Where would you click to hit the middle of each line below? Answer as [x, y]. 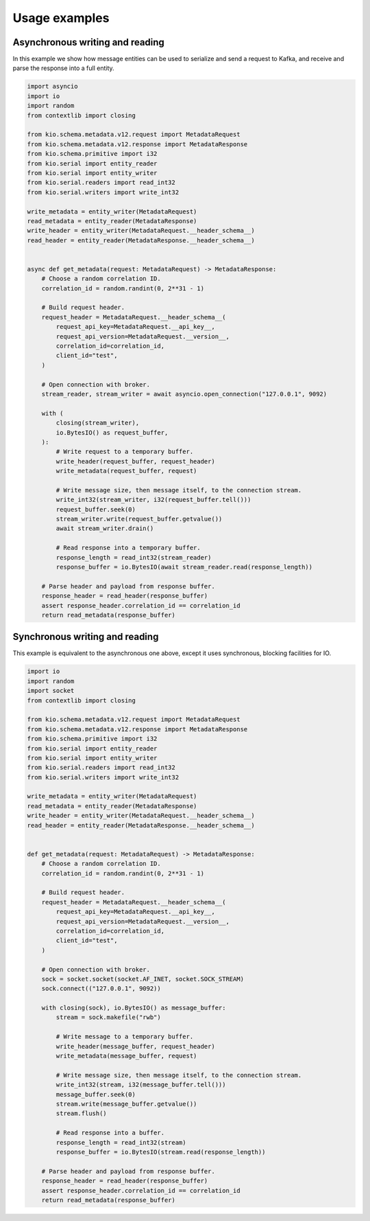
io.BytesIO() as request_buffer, [112, 432]
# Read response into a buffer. [110, 1133]
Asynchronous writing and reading [88, 42]
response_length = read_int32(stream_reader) [134, 557]
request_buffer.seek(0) [96, 509]
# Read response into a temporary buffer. [128, 548]
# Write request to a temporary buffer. [125, 452]
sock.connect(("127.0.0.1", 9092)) [101, 989]
